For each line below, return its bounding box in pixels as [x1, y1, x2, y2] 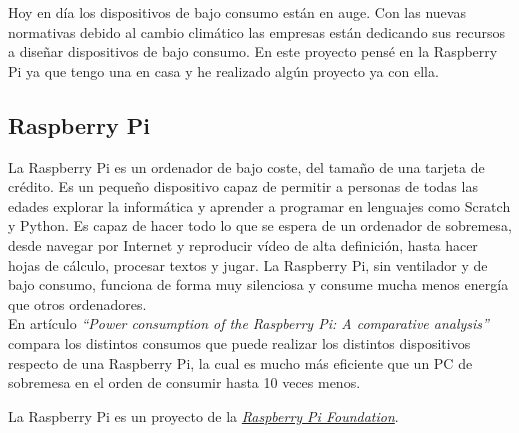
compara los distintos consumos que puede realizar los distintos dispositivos [8, 332, 471, 353]
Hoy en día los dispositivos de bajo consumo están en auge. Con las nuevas [8, 2, 466, 22]
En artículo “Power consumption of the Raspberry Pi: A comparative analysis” [8, 313, 489, 334]
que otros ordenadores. [8, 293, 147, 314]
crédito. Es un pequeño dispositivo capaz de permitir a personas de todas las [8, 176, 478, 197]
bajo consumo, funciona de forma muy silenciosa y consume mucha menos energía [8, 274, 509, 295]
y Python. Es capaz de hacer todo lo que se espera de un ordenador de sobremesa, [8, 215, 512, 236]
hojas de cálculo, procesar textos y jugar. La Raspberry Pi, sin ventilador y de [8, 254, 488, 275]
